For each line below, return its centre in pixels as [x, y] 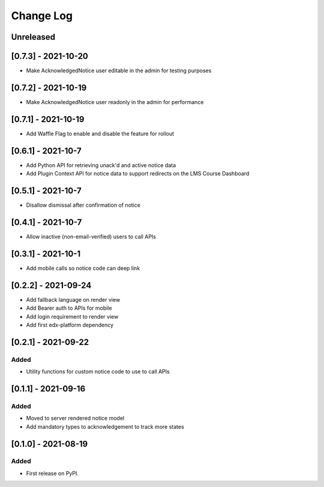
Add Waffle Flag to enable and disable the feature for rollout [100, 133]
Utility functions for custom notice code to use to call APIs [98, 372]
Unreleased [33, 37]
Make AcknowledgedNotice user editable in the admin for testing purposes [119, 71]
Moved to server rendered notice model [75, 418]
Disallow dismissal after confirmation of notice [83, 205]
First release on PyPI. [52, 473]
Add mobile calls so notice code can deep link [83, 268]
